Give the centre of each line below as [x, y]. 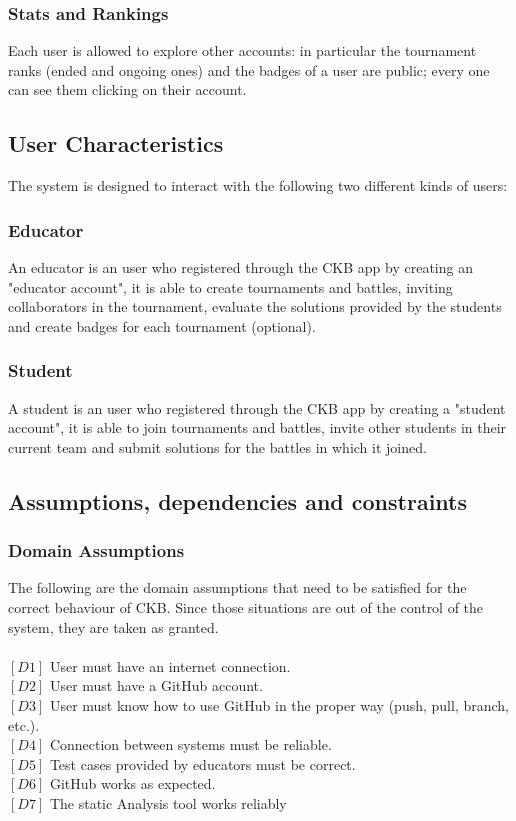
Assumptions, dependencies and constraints [237, 500]
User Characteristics [116, 143]
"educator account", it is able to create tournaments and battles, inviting [230, 286]
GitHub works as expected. [132, 783]
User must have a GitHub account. [156, 685]
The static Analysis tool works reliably [168, 802]
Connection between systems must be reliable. [190, 744]
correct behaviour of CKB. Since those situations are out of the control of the [246, 606]
